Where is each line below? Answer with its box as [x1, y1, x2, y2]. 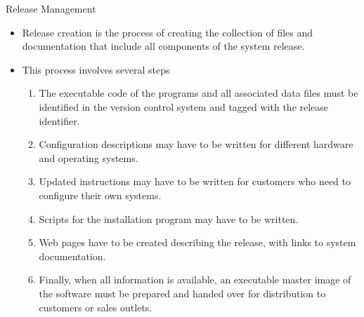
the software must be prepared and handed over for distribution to [39, 285, 326, 300]
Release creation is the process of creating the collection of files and [22, 25, 313, 39]
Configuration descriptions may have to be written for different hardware [39, 137, 353, 151]
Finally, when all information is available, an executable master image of [39, 272, 351, 287]
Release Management [6, 1, 96, 15]
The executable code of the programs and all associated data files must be [39, 86, 358, 100]
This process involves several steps [22, 62, 170, 76]
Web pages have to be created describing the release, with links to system [39, 235, 356, 250]
